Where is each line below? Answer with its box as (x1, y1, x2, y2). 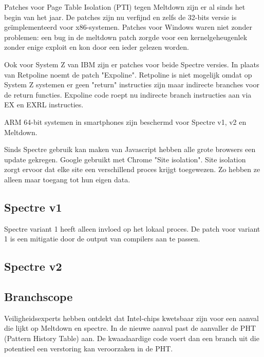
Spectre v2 (4, 258, 62, 274)
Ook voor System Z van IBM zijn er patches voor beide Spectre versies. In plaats (4, 59, 259, 69)
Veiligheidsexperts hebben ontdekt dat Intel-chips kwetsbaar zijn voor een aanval (4, 312, 259, 323)
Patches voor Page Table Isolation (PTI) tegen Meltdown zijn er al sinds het (4, 2, 246, 12)
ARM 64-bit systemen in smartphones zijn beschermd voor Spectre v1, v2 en (4, 116, 247, 127)
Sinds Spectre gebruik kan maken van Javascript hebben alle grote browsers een (4, 144, 256, 155)
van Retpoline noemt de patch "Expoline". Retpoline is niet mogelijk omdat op (4, 69, 252, 80)
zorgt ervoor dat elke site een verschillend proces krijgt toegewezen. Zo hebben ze (4, 164, 260, 175)
